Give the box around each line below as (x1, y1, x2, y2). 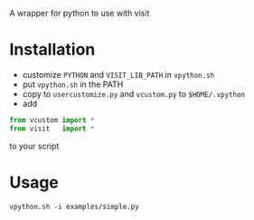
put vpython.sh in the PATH (22, 79, 124, 90)
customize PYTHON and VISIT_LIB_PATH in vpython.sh (22, 69, 215, 80)
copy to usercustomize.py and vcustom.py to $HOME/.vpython (22, 88, 246, 99)
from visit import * (9, 124, 95, 133)
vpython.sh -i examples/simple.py (9, 202, 140, 211)
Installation (9, 40, 96, 60)
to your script (9, 140, 60, 151)
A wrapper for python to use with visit (9, 8, 150, 18)
